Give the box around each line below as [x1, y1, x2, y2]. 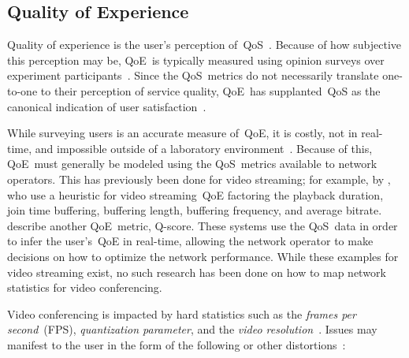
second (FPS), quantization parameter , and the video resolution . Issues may [7, 321, 377, 337]
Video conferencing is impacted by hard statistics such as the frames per [7, 305, 356, 322]
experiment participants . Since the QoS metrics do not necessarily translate [7, 67, 379, 84]
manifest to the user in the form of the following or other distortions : [7, 336, 346, 352]
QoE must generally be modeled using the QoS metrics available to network [7, 155, 377, 172]
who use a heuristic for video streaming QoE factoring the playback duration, [7, 186, 384, 203]
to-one [7, 82, 38, 99]
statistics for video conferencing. [7, 279, 162, 296]
